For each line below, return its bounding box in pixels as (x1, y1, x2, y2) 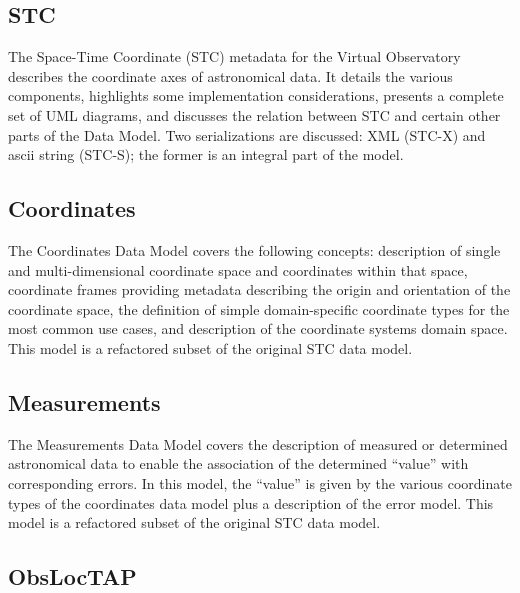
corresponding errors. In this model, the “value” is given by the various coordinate (8, 472, 512, 493)
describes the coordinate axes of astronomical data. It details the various (8, 65, 453, 86)
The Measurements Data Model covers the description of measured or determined (8, 433, 508, 454)
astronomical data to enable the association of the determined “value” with (8, 453, 469, 474)
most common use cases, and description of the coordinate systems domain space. (8, 318, 508, 339)
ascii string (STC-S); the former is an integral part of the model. (8, 144, 404, 165)
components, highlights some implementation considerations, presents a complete (8, 85, 504, 106)
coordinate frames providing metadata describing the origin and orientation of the (8, 279, 511, 300)
